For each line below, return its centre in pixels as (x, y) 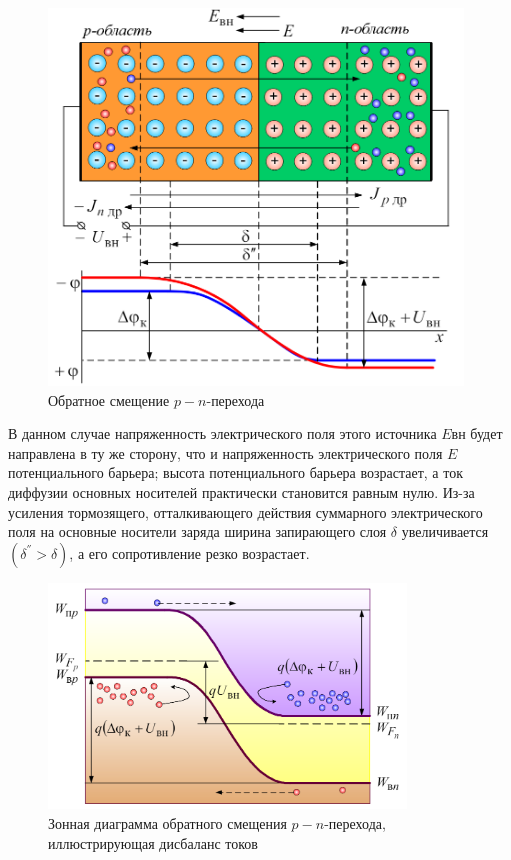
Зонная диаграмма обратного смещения (167, 823)
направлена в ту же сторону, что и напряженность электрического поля (225, 452)
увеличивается (445, 531)
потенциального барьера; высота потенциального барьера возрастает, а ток (235, 472)
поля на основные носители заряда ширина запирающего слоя (197, 531)
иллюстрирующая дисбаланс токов (153, 842)
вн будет (477, 433)
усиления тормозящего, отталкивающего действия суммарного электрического (245, 511)
